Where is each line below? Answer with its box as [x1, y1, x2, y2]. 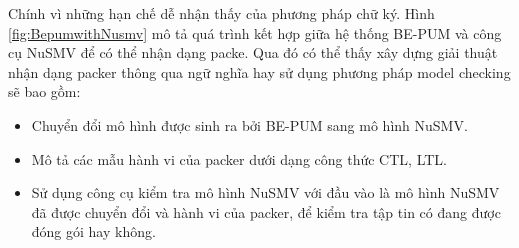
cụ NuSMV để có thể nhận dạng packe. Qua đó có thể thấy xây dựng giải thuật [8, 42, 498, 63]
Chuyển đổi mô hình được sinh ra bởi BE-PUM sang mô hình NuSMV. [31, 114, 468, 135]
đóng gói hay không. [31, 221, 156, 242]
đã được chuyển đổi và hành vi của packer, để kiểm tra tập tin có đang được [31, 201, 501, 222]
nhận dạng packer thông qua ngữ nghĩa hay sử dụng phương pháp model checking [8, 61, 511, 82]
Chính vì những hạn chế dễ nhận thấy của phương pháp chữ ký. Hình [8, 3, 435, 23]
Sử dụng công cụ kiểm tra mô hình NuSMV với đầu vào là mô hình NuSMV [31, 182, 500, 203]
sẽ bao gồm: [8, 81, 81, 102]
